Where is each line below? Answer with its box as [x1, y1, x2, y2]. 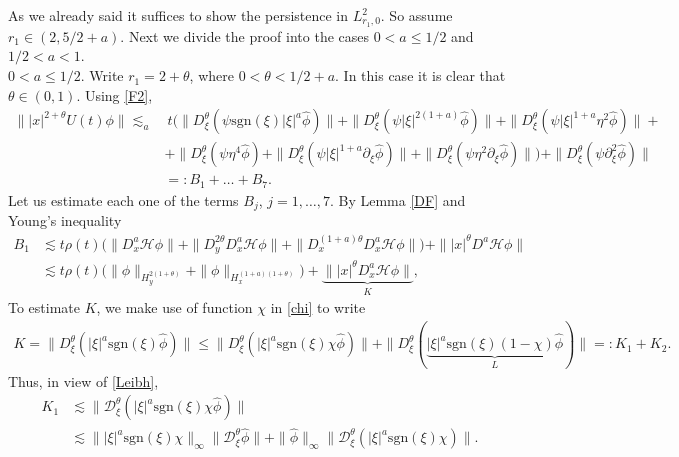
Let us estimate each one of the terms [8, 189, 239, 210]
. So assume [380, 5, 453, 25]
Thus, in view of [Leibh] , [8, 370, 159, 391]
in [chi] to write [270, 297, 366, 318]
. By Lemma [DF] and [329, 189, 466, 210]
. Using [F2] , [76, 84, 153, 105]
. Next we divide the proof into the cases [120, 25, 370, 46]
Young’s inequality [8, 210, 122, 231]
